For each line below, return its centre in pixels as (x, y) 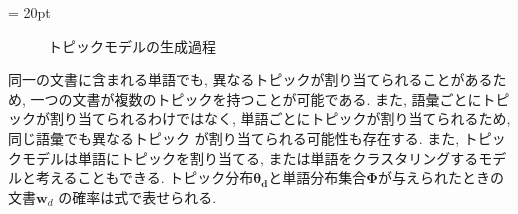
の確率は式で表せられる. (137, 196)
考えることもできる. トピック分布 (144, 177)
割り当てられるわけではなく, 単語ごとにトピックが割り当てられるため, (280, 118)
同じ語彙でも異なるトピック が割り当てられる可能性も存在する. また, (234, 137)
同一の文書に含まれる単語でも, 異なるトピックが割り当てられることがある (250, 79)
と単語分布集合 (317, 177)
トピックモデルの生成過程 (132, 45)
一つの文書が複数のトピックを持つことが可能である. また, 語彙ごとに (256, 98)
